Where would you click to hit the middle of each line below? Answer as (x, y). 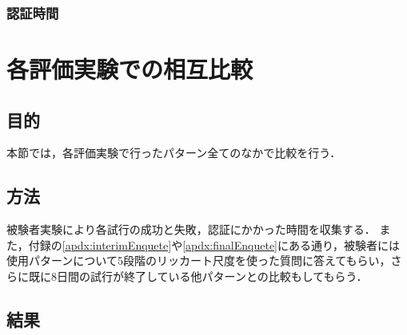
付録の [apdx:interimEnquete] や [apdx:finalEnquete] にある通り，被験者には (214, 244)
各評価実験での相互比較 (130, 69)
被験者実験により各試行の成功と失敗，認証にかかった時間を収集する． (191, 229)
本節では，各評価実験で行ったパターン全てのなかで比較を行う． (174, 153)
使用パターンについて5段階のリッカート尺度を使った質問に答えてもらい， (199, 260)
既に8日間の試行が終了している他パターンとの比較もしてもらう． (198, 276)
